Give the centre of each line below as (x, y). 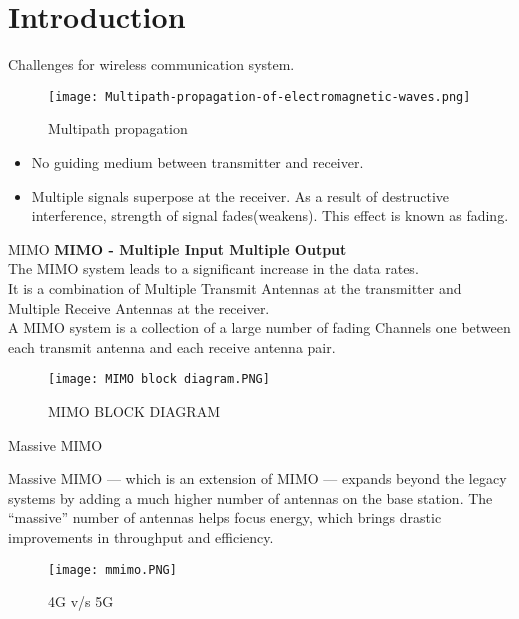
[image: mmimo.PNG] (112, 569)
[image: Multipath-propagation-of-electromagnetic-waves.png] (259, 96)
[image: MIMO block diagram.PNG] (159, 379)
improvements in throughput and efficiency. (141, 536)
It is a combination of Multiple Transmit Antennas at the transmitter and (235, 287)
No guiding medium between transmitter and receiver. (197, 161)
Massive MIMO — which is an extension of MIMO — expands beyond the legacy (257, 478)
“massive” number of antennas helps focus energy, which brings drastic (225, 517)
